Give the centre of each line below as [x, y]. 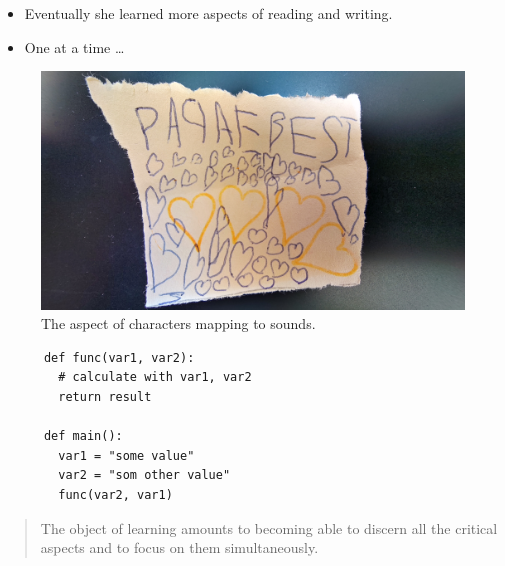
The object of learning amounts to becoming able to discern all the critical [269, 527]
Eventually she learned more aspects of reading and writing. [208, 13]
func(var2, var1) [115, 495]
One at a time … [74, 46]
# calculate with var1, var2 [155, 377]
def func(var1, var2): [119, 357]
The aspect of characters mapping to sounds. [178, 323]
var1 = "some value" [126, 455]
